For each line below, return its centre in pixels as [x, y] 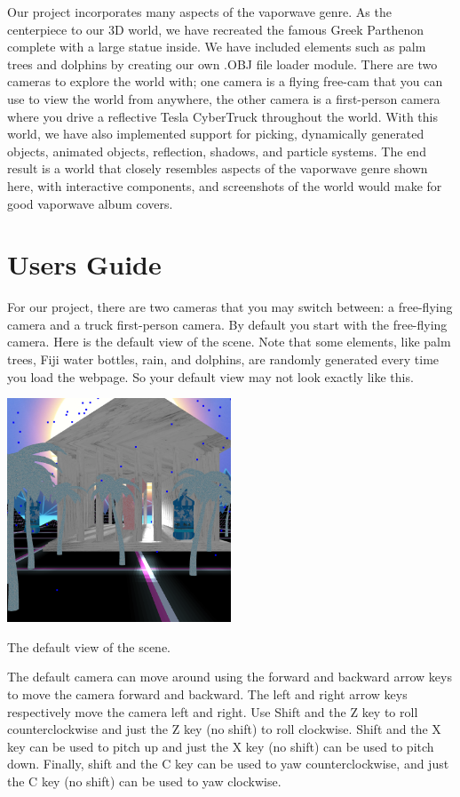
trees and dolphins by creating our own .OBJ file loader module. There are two [222, 64]
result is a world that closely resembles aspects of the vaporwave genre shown [218, 168]
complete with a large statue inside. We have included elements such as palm [217, 47]
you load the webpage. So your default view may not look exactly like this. [210, 376]
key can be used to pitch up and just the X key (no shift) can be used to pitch [221, 746]
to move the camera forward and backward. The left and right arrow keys [207, 694]
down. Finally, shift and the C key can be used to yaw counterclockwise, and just [228, 764]
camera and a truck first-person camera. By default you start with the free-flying [227, 324]
